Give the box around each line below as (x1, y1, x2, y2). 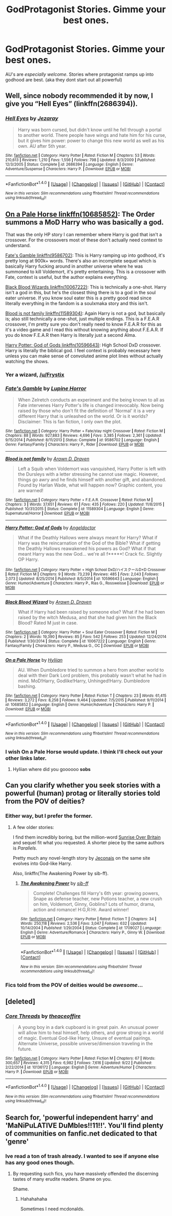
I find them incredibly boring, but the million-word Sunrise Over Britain (12, 834, 161, 840)
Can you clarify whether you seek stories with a (5, 781, 161, 790)
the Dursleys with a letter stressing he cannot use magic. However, (17, 471, 159, 477)
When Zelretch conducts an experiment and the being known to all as (17, 396, 165, 403)
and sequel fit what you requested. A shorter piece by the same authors (12, 839, 165, 845)
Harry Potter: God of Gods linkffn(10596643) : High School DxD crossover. (5, 342, 161, 348)
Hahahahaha (20, 1195, 48, 1202)
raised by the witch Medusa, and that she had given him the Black (17, 614, 157, 620)
